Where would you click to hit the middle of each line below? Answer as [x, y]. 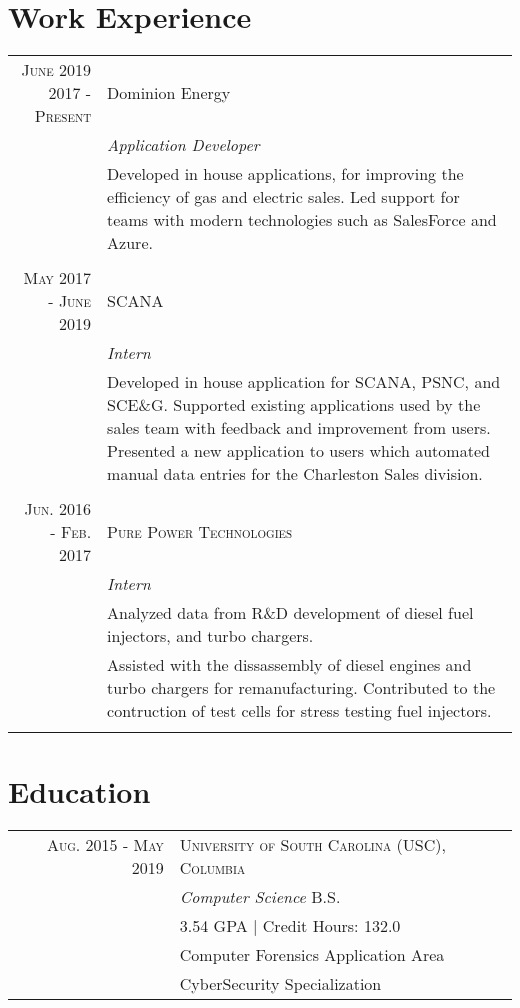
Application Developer [183, 145]
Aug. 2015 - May [105, 845]
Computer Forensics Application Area [312, 955]
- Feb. [71, 532]
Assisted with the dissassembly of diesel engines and [289, 665]
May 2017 [57, 278]
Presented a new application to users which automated [298, 451]
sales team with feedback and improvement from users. [299, 428]
